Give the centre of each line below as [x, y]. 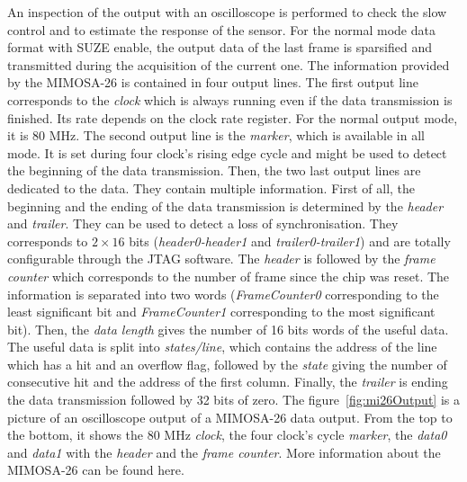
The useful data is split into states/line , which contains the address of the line [222, 347]
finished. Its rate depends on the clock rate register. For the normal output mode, [233, 117]
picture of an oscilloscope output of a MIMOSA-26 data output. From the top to [230, 417]
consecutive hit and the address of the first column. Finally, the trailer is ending [228, 382]
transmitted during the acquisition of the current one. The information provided [229, 64]
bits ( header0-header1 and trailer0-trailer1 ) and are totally [290, 241]
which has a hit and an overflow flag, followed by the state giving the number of [227, 364]
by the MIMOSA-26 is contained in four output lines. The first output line [213, 82]
